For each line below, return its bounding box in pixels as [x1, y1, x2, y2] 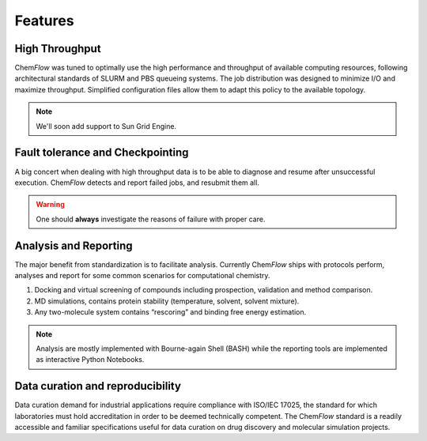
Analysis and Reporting [14, 239, 134, 252]
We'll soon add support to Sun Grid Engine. [36, 121, 177, 130]
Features [14, 12, 74, 29]
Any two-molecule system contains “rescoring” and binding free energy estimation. [34, 307, 307, 317]
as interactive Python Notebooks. [36, 355, 145, 364]
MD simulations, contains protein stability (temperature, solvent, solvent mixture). [34, 296, 300, 306]
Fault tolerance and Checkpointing [14, 146, 189, 160]
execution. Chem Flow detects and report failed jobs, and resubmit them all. [14, 178, 260, 187]
